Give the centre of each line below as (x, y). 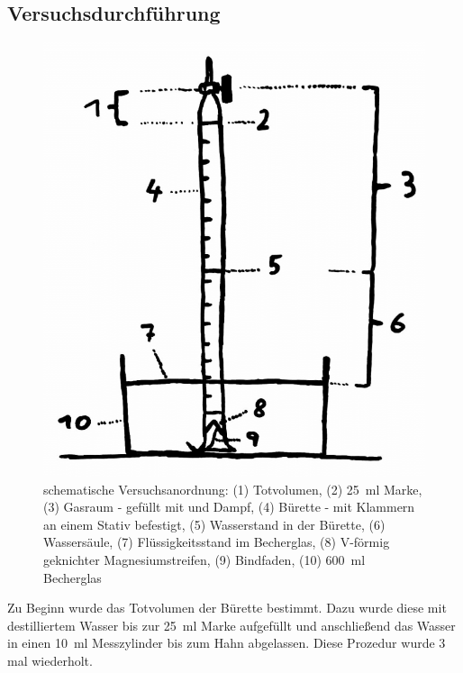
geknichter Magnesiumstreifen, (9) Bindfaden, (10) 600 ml (204, 559)
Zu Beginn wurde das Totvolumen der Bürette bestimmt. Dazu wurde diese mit (227, 608)
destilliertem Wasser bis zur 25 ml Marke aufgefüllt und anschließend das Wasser (231, 625)
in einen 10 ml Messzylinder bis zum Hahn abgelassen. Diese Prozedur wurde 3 (227, 643)
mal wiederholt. (50, 660)
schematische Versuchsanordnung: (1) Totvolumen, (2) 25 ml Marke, (233, 489)
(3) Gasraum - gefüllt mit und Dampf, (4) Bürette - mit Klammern (229, 507)
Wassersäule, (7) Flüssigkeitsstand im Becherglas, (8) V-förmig (217, 542)
